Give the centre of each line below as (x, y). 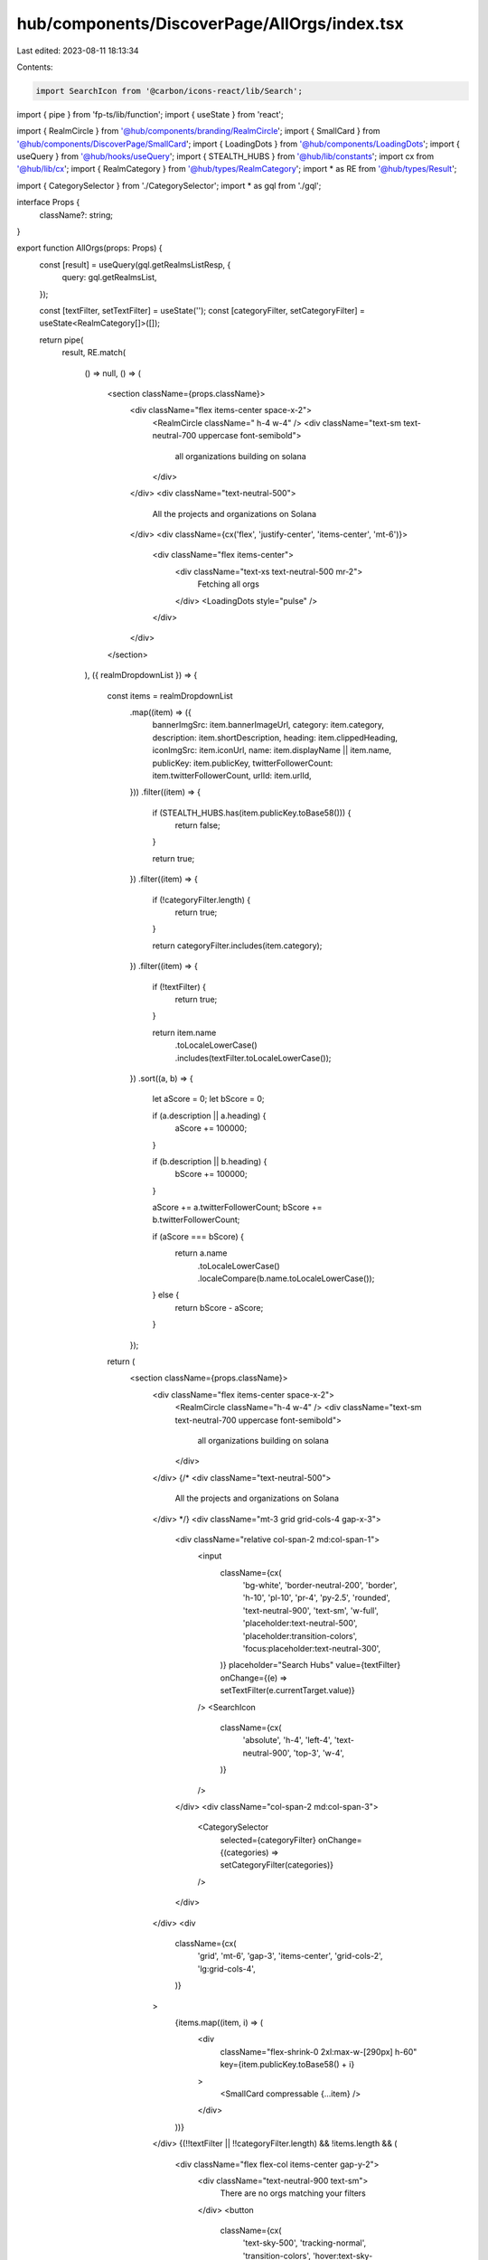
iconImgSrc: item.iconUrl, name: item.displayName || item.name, (272, 750)
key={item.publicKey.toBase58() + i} (287, 2065)
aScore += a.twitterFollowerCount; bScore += (237, 1208)
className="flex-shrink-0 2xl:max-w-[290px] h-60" (319, 2051)
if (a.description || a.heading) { (209, 1116)
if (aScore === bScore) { (198, 1236)
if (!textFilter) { (179, 986)
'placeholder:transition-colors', (300, 1635)
